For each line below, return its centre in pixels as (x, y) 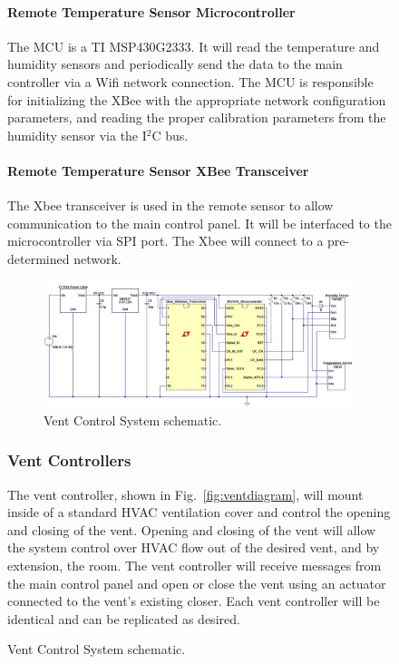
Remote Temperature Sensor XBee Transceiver (158, 170)
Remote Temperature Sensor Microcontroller (151, 11)
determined (39, 258)
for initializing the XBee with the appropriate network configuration (197, 99)
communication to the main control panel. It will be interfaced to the (199, 223)
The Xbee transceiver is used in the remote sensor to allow (170, 205)
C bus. (170, 135)
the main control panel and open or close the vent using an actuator (197, 583)
